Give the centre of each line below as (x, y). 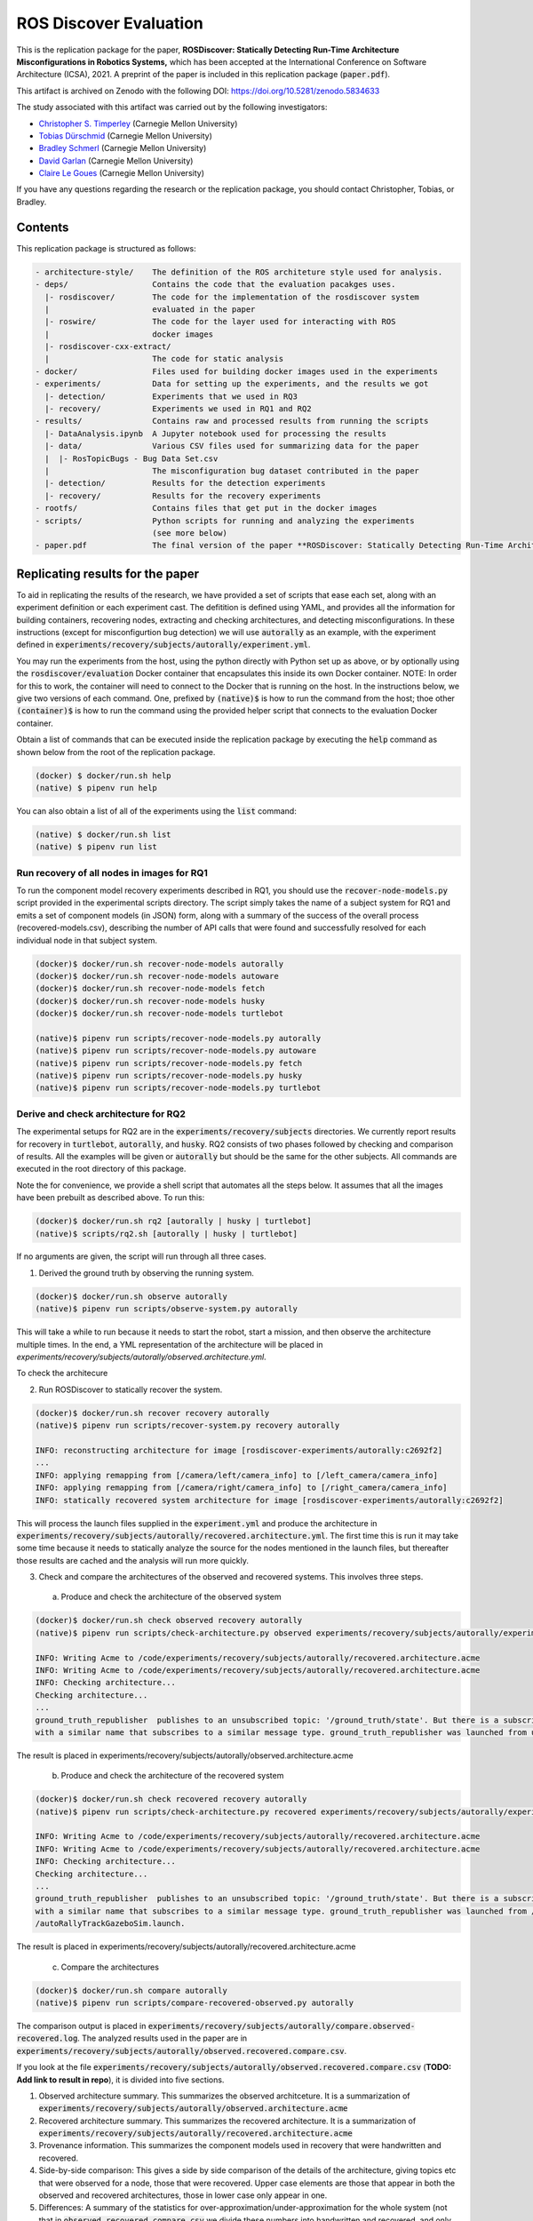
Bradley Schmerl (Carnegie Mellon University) (123, 148)
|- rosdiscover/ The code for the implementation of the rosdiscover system (232, 297)
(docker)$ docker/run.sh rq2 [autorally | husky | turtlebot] (173, 1221)
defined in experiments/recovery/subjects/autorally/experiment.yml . (163, 645)
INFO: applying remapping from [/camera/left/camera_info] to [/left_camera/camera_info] (237, 1475)
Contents (43, 227)
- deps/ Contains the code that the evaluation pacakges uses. (215, 285)
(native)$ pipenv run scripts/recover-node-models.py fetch (169, 1063)
